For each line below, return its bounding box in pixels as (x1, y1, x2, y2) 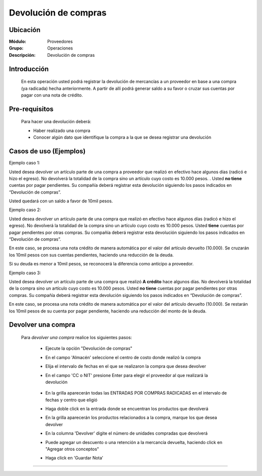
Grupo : (9, 45, 24, 51)
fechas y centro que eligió (45, 397, 98, 403)
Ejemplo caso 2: (9, 207, 41, 213)
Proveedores (47, 39, 73, 45)
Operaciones (47, 45, 73, 51)
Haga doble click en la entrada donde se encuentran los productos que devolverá (45, 406, 209, 412)
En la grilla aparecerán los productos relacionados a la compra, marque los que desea (45, 415, 217, 421)
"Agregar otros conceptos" (45, 446, 99, 452)
